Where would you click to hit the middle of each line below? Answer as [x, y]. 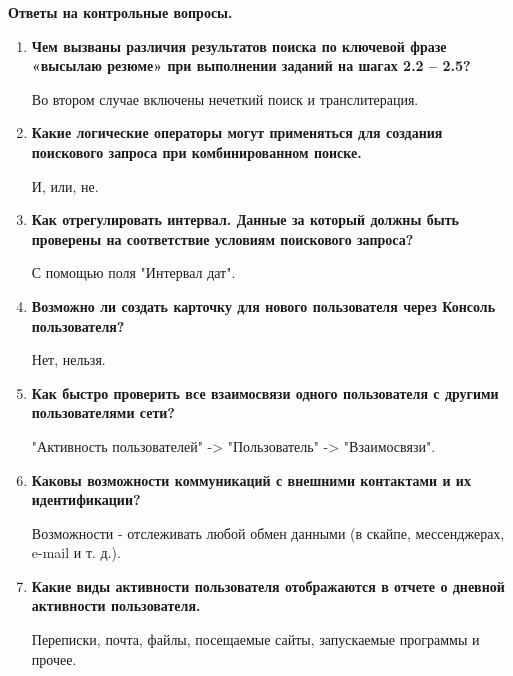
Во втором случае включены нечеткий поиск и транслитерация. [225, 98]
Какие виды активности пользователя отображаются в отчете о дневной [268, 585]
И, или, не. [65, 185]
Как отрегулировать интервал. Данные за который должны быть [245, 219]
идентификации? [86, 499]
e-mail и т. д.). [76, 552]
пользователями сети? [103, 412]
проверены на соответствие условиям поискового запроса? [222, 238]
